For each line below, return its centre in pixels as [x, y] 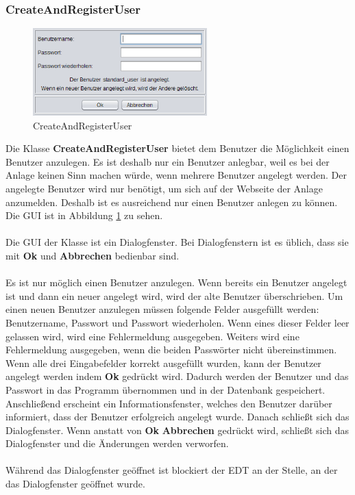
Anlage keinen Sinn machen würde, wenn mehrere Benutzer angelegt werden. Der [176, 175]
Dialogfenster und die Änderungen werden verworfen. [117, 443]
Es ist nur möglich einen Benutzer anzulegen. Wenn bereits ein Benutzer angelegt [176, 282]
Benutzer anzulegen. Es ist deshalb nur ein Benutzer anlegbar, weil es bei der [168, 161]
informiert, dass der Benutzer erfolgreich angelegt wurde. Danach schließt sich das [177, 417]
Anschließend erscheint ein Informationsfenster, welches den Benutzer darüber [169, 403]
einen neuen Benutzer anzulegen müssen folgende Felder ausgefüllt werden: [162, 309]
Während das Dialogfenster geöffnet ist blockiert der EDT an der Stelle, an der [172, 470]
